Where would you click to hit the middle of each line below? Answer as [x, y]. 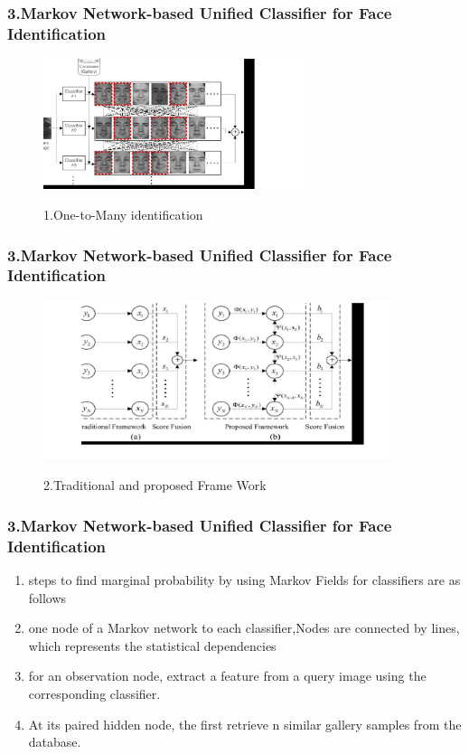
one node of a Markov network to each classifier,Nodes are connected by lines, [244, 628]
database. [55, 742]
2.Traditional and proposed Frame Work [155, 485]
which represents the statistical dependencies [152, 645]
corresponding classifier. [94, 693]
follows [47, 597]
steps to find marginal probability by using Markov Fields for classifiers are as [244, 579]
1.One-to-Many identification [123, 215]
